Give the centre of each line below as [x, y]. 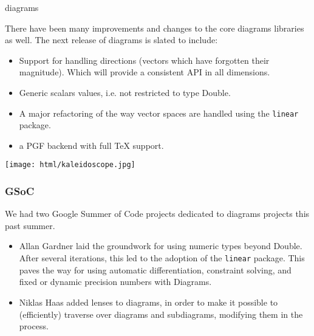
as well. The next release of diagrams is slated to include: [111, 40]
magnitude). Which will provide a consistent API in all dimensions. [145, 72]
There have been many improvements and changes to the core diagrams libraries [155, 28]
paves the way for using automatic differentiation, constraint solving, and [155, 269]
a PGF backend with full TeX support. [91, 145]
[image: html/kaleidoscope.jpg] [70, 165]
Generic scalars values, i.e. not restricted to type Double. [125, 92]
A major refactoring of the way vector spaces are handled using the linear [159, 113]
